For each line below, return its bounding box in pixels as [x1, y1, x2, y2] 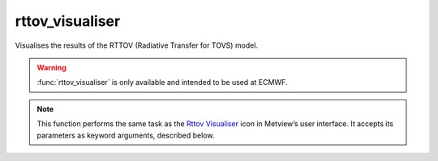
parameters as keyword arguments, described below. [36, 130, 215, 140]
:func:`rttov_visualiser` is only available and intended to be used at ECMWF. [36, 78, 288, 87]
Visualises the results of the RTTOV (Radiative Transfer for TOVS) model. [15, 40, 259, 50]
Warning [36, 62, 67, 72]
